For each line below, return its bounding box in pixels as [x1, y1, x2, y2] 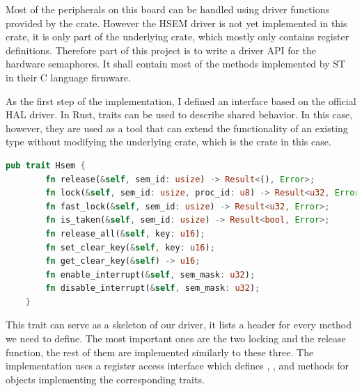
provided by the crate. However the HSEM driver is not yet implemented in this [6, 15, 347, 30]
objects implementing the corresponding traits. [6, 372, 205, 386]
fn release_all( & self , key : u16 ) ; [45, 228, 205, 239]
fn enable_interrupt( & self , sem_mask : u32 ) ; [45, 269, 255, 280]
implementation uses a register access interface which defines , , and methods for [6, 358, 349, 373]
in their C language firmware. [6, 70, 131, 84]
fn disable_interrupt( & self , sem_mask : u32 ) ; [45, 283, 260, 294]
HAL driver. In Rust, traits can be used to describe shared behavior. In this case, [6, 107, 353, 122]
